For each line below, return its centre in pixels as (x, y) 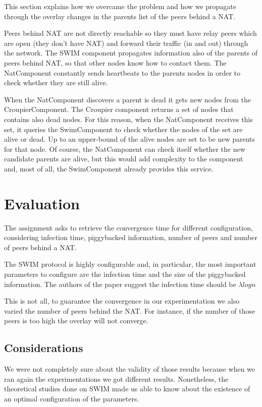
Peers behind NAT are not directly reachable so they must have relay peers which (130, 33)
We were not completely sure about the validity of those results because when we (130, 369)
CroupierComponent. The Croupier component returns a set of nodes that (119, 109)
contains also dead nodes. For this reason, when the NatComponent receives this (128, 119)
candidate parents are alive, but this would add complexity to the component (124, 159)
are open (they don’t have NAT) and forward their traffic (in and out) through (126, 43)
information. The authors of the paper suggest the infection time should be (120, 284)
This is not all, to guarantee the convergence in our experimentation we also (122, 301)
